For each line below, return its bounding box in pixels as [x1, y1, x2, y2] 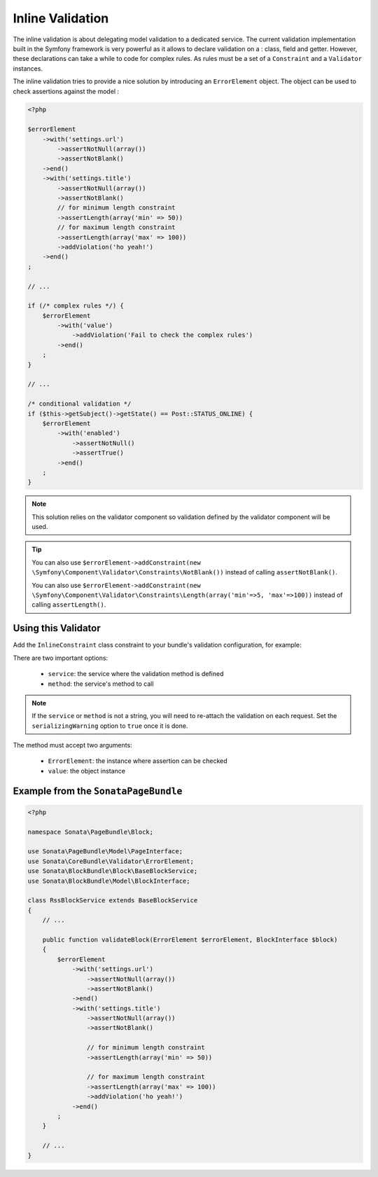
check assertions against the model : [13, 87, 119, 95]
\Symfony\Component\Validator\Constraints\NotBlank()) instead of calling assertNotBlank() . [31, 568, 337, 577]
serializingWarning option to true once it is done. [31, 722, 188, 730]
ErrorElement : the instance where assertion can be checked [48, 757, 227, 765]
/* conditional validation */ [27, 400, 132, 408]
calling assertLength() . [31, 600, 106, 609]
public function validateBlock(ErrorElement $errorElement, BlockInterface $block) [42, 935, 338, 944]
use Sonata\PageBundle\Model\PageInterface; [27, 848, 183, 855]
